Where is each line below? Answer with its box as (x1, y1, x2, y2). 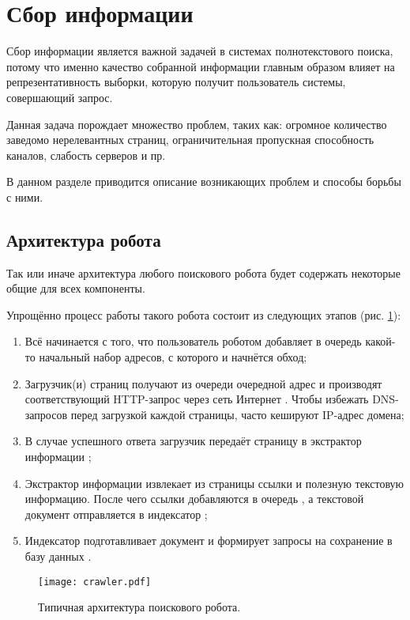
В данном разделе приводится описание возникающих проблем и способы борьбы (6, 173, 401, 190)
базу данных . (24, 547, 92, 564)
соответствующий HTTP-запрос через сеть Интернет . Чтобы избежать (24, 391, 369, 407)
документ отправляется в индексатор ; (24, 505, 208, 522)
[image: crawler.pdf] (38, 576, 152, 588)
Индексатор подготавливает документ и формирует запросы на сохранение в (24, 532, 393, 549)
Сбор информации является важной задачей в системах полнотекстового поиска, (6, 43, 393, 59)
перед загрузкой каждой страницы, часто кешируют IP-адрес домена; (70, 406, 404, 422)
